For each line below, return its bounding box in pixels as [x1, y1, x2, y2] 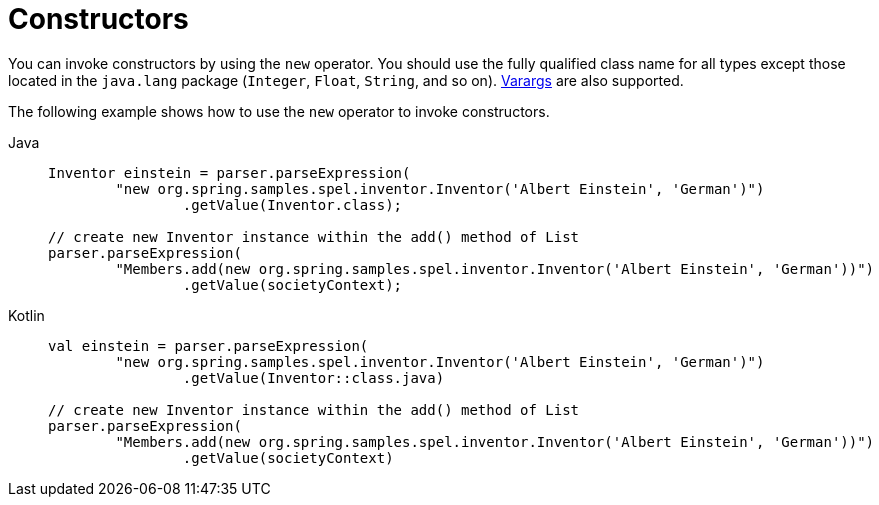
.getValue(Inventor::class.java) [182, 369, 445, 386]
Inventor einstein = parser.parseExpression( [48, 164, 411, 181]
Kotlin [8, 306, 45, 324]
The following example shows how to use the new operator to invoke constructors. [8, 102, 550, 120]
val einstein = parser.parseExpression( [48, 337, 369, 354]
